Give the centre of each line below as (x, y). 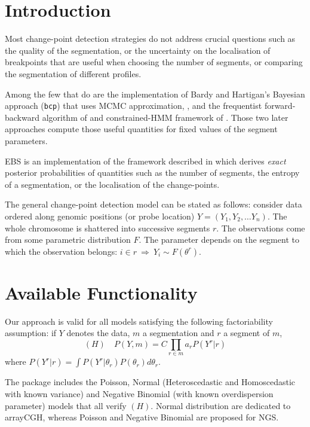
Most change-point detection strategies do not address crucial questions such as (150, 39)
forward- (280, 106)
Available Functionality (101, 292)
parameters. (26, 140)
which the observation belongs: (61, 251)
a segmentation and (179, 333)
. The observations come (261, 228)
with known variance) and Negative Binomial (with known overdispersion (139, 393)
